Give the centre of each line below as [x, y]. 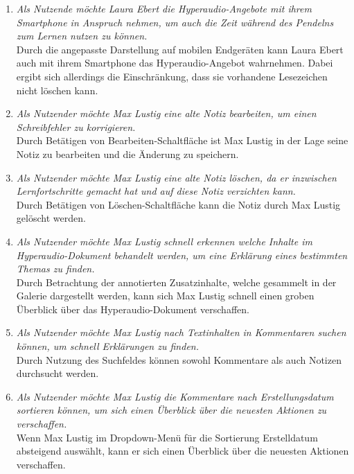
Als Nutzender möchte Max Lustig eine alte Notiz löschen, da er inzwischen [176, 177]
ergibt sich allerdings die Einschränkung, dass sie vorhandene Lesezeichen [172, 76]
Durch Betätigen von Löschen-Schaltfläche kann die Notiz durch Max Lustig [178, 204]
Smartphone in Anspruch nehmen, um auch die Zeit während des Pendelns [175, 22]
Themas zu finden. [55, 269]
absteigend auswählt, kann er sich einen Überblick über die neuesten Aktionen [183, 451]
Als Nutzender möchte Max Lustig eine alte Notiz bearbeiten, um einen [166, 113]
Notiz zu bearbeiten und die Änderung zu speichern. [127, 153]
